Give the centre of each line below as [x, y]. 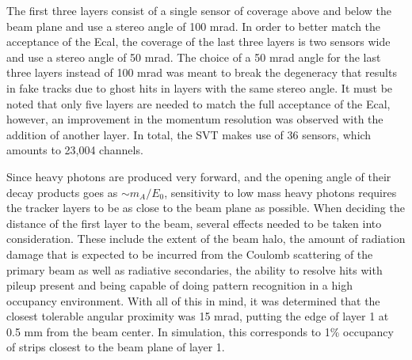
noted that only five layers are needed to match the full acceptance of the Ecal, [198, 103]
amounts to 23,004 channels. [75, 150]
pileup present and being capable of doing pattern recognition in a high [179, 285]
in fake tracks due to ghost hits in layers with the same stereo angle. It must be [200, 87]
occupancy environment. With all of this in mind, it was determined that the [193, 300]
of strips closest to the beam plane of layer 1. [116, 347]
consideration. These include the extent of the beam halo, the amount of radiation [206, 239]
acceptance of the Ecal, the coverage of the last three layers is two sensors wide [198, 42]
